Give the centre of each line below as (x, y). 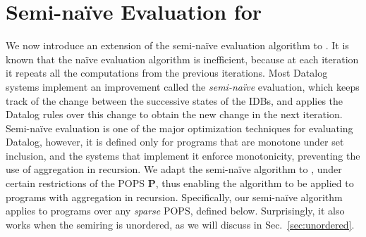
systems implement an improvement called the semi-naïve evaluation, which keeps (183, 86)
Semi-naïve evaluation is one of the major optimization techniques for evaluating (179, 128)
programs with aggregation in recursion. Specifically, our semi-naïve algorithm (174, 197)
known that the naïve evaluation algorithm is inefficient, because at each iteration (182, 59)
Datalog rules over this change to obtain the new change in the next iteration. (174, 114)
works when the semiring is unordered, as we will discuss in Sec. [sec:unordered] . (180, 224)
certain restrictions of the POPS (75, 183)
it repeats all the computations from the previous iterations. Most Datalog (167, 73)
